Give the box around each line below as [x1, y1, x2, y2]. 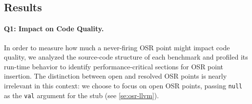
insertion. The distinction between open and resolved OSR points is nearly [4, 71, 227, 81]
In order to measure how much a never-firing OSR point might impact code [4, 42, 230, 52]
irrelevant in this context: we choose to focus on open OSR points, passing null [4, 80, 243, 90]
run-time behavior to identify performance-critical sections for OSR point [4, 61, 224, 71]
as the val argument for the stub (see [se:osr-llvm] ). [4, 90, 159, 100]
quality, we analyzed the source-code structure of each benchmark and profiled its [4, 52, 248, 62]
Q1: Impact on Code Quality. [4, 23, 104, 34]
